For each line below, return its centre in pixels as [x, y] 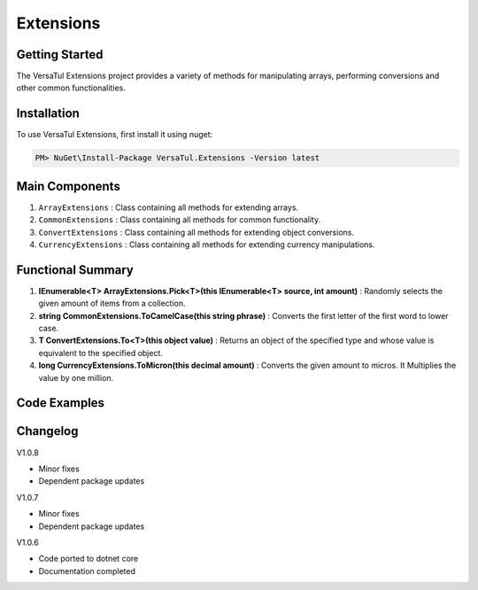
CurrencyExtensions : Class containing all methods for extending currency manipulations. [207, 245]
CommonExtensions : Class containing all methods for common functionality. [180, 220]
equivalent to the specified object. [101, 353]
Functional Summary [75, 270]
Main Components [69, 186]
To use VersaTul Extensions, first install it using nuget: [115, 135]
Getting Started [60, 54]
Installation [48, 114]
